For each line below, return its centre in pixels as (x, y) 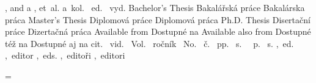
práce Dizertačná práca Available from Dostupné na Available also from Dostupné (158, 31)
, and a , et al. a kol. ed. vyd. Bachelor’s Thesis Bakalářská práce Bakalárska (155, 7)
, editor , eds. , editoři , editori (65, 55)
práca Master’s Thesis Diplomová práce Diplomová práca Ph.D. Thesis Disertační (158, 19)
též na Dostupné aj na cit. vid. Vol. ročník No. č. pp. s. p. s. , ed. (149, 43)
